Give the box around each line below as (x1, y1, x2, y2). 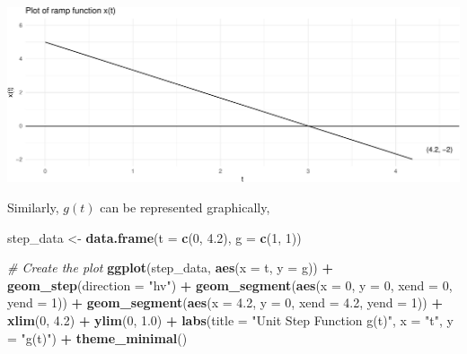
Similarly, (7, 197, 59, 216)
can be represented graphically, (100, 197, 270, 216)
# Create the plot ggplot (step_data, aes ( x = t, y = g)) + (7, 258, 334, 277)
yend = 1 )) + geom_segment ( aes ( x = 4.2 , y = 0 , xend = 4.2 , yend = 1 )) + (7, 293, 443, 312)
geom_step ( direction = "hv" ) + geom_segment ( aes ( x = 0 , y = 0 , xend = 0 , (7, 275, 453, 294)
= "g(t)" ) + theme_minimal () (7, 328, 188, 347)
